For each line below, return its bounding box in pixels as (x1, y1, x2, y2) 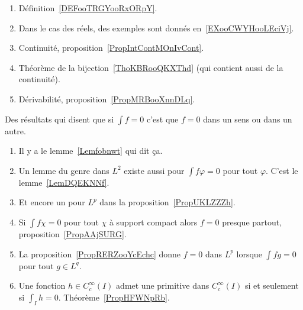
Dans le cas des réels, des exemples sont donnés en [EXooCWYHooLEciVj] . (18, 21, 294, 34)
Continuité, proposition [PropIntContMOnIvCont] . (18, 41, 204, 54)
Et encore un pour (18, 196, 85, 208)
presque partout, (222, 215, 282, 228)
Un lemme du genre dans (18, 164, 109, 176)
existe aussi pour (124, 164, 185, 176)
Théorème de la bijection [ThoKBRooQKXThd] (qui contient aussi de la (18, 61, 283, 73)
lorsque (236, 247, 262, 260)
